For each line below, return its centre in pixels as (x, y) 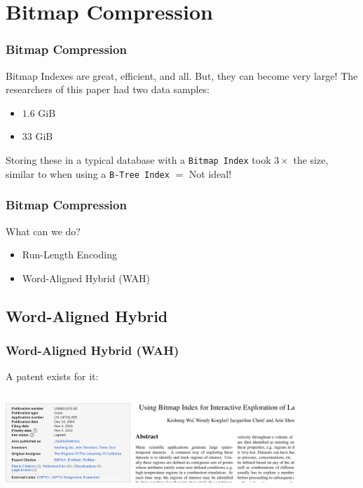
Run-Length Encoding (69, 255)
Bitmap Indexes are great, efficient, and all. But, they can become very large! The (182, 75)
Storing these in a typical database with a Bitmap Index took (138, 159)
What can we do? (43, 231)
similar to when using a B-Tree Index (88, 173)
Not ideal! (210, 173)
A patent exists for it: (52, 376)
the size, (311, 159)
